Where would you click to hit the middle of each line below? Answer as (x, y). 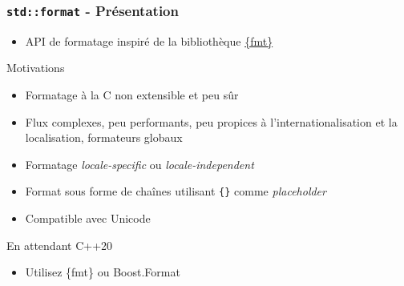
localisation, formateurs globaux (104, 137)
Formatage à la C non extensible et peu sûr (132, 94)
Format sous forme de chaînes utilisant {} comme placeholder (176, 191)
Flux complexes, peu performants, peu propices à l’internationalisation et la (211, 121)
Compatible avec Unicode (88, 218)
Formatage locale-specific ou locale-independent (139, 164)
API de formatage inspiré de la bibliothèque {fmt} (149, 40)
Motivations (36, 68)
